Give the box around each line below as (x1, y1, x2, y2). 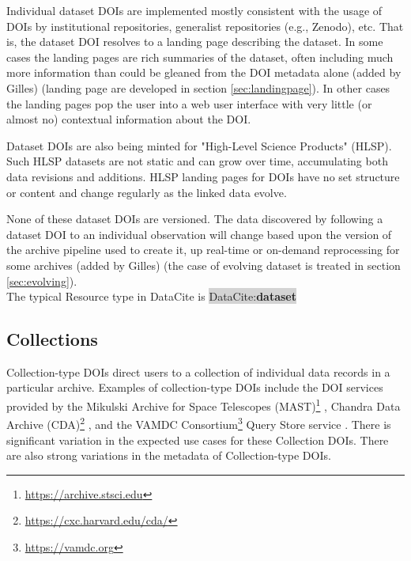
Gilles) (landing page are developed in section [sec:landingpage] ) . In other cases (6, 79, 390, 96)
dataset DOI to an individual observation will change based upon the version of (6, 226, 392, 242)
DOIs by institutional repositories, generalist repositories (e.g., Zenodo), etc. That (6, 17, 404, 34)
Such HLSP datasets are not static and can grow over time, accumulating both (6, 153, 388, 169)
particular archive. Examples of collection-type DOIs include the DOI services (6, 379, 383, 396)
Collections (6, 327, 98, 351)
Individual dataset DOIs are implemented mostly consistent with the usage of (6, 2, 383, 18)
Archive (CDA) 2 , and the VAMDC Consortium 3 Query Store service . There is (6, 414, 391, 432)
